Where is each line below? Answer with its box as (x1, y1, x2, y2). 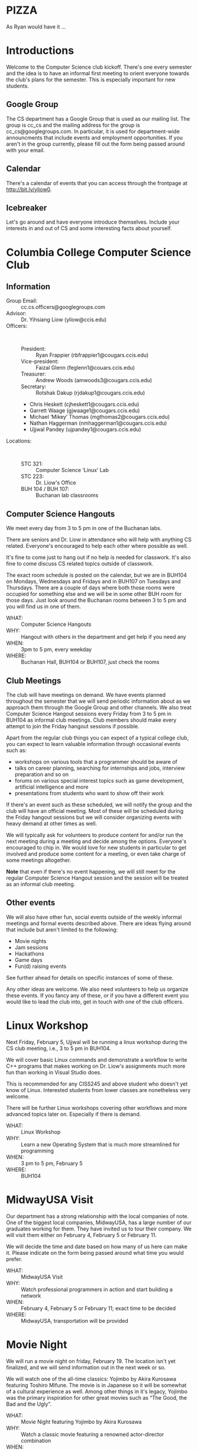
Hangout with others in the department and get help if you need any (21, 634, 186, 641)
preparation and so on (14, 770, 69, 778)
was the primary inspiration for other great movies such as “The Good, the (6, 1394, 187, 1401)
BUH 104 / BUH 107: (21, 486, 70, 493)
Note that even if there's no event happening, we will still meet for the (6, 868, 176, 875)
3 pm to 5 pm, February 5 (21, 1160, 83, 1167)
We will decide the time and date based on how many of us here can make (6, 1243, 188, 1250)
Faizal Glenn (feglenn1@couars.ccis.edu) (35, 364, 135, 372)
